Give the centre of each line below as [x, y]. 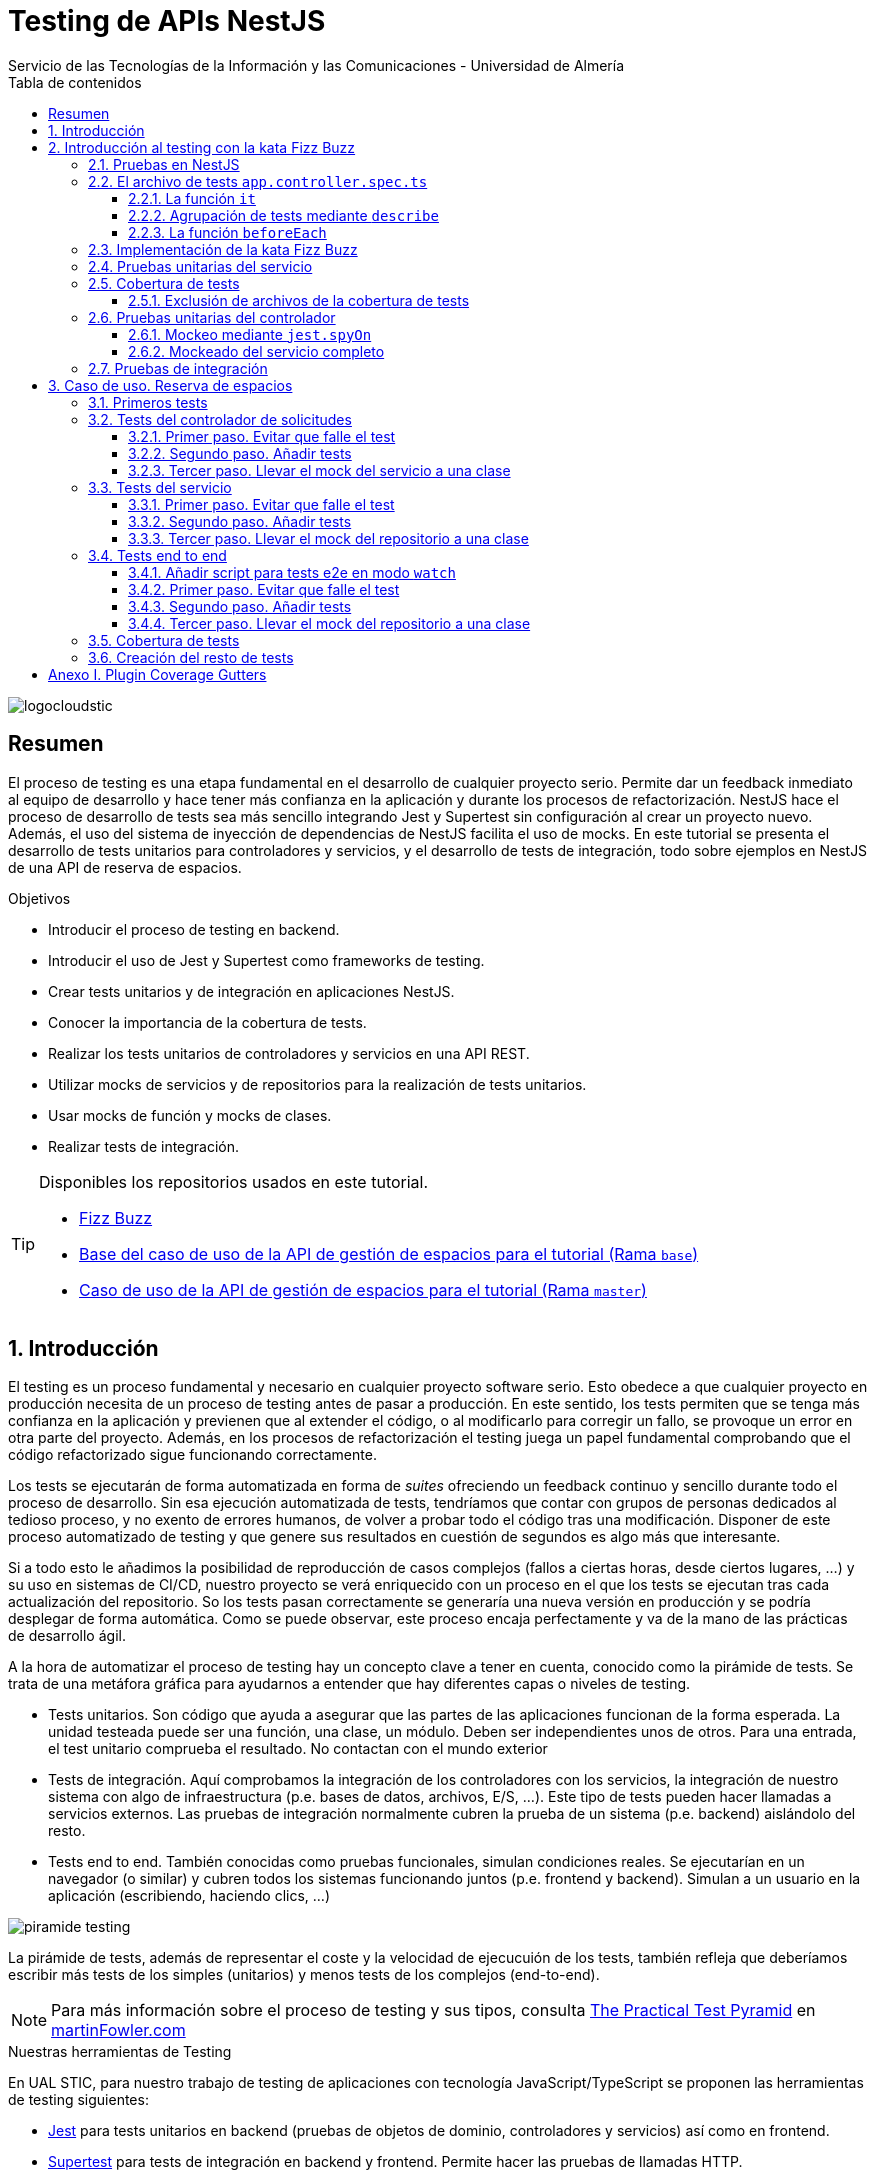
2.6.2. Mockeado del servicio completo [256, 351]
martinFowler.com [118, 2030]
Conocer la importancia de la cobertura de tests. [207, 1022]
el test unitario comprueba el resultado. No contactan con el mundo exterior [298, 1749]
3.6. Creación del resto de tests [191, 657]
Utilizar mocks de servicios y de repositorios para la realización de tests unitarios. [317, 1084]
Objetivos [39, 898]
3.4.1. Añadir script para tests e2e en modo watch [292, 572]
